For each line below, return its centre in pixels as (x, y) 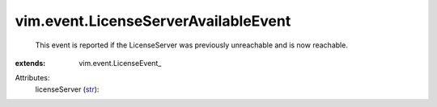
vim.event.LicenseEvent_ (120, 63)
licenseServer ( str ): (67, 89)
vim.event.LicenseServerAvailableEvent (153, 21)
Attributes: (32, 78)
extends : (30, 63)
